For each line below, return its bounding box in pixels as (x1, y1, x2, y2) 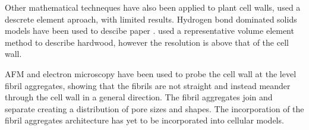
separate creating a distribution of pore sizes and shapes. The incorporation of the (5, 102, 304, 115)
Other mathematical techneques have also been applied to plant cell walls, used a (5, 1, 301, 13)
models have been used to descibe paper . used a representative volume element (5, 24, 294, 37)
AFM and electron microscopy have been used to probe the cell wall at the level (5, 67, 297, 80)
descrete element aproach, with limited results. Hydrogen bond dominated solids (5, 12, 297, 25)
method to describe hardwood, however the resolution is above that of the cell (5, 36, 289, 48)
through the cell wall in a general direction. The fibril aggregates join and (5, 91, 273, 103)
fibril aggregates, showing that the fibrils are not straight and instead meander (5, 79, 291, 91)
